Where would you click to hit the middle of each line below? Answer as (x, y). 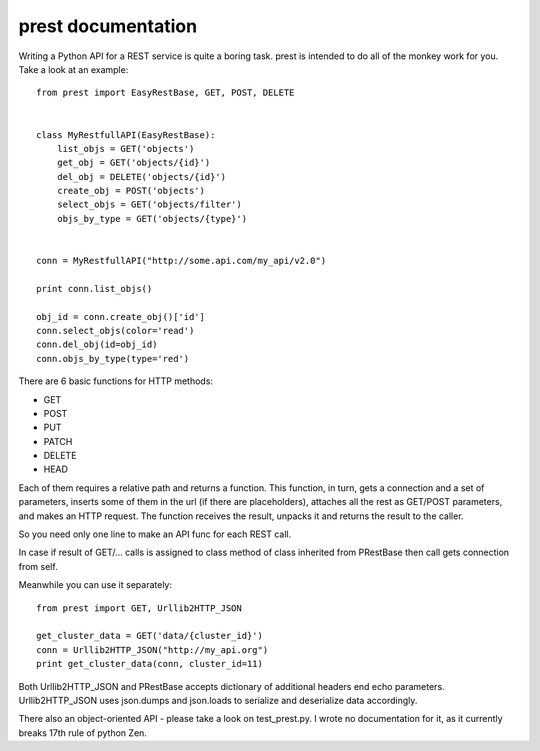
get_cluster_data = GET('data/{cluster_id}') (150, 636)
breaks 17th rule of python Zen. (82, 732)
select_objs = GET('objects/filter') (149, 204)
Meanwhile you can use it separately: (95, 585)
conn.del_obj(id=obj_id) (97, 344)
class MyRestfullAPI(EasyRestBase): (126, 134)
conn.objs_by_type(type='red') (113, 358)
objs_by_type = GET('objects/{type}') (152, 218)
